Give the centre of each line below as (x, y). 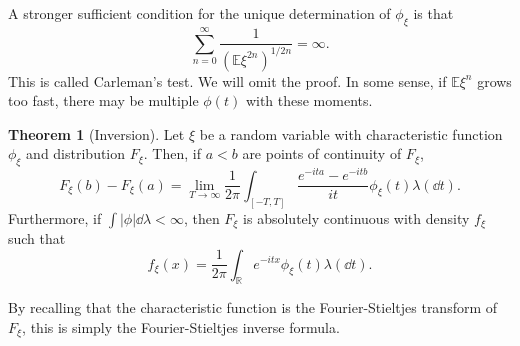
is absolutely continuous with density (356, 217)
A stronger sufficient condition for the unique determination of (199, 13)
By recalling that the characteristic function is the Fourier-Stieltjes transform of (253, 307)
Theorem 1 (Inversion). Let (96, 133)
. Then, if (172, 153)
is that (433, 13)
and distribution (76, 153)
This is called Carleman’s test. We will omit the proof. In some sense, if (227, 80)
